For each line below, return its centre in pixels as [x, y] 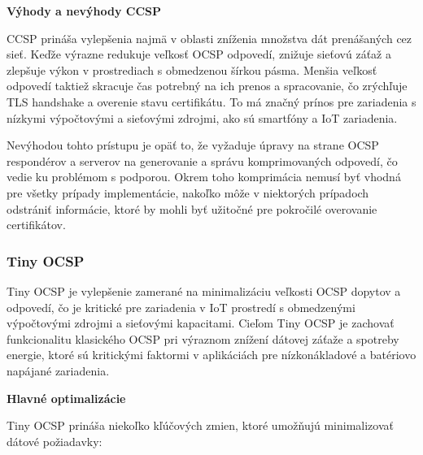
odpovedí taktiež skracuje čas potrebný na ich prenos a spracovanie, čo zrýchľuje [207, 86]
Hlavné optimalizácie [66, 398]
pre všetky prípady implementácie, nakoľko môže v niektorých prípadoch [188, 192]
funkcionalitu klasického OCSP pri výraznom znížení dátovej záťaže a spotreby [203, 338]
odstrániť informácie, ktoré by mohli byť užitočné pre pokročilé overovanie [192, 208]
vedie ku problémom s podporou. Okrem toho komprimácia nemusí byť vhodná [204, 177]
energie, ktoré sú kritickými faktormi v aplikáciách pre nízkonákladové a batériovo [211, 355]
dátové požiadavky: [55, 441]
